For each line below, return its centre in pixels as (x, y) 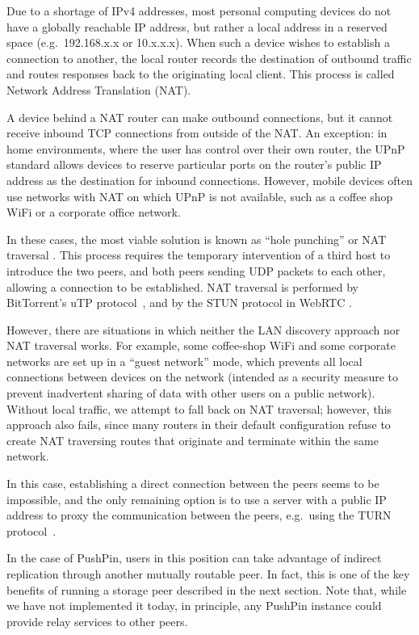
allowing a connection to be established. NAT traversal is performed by (183, 286)
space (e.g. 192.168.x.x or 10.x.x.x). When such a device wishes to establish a (198, 42)
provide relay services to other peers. (97, 621)
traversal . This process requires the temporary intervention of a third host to (199, 255)
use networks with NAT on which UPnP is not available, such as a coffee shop (200, 196)
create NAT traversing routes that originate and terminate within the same (193, 440)
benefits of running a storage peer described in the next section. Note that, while (207, 589)
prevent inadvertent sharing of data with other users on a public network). (191, 393)
